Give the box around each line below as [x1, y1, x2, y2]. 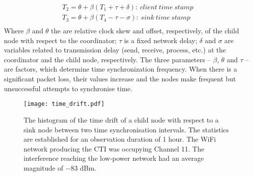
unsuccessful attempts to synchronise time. [4, 83, 133, 93]
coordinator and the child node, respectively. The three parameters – [4, 54, 211, 64]
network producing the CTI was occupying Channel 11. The [24, 143, 204, 153]
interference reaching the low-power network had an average [24, 153, 204, 163]
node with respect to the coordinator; [4, 35, 117, 45]
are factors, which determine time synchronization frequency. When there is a [4, 64, 237, 74]
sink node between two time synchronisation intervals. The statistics [24, 124, 229, 134]
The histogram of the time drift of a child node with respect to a [24, 114, 219, 125]
